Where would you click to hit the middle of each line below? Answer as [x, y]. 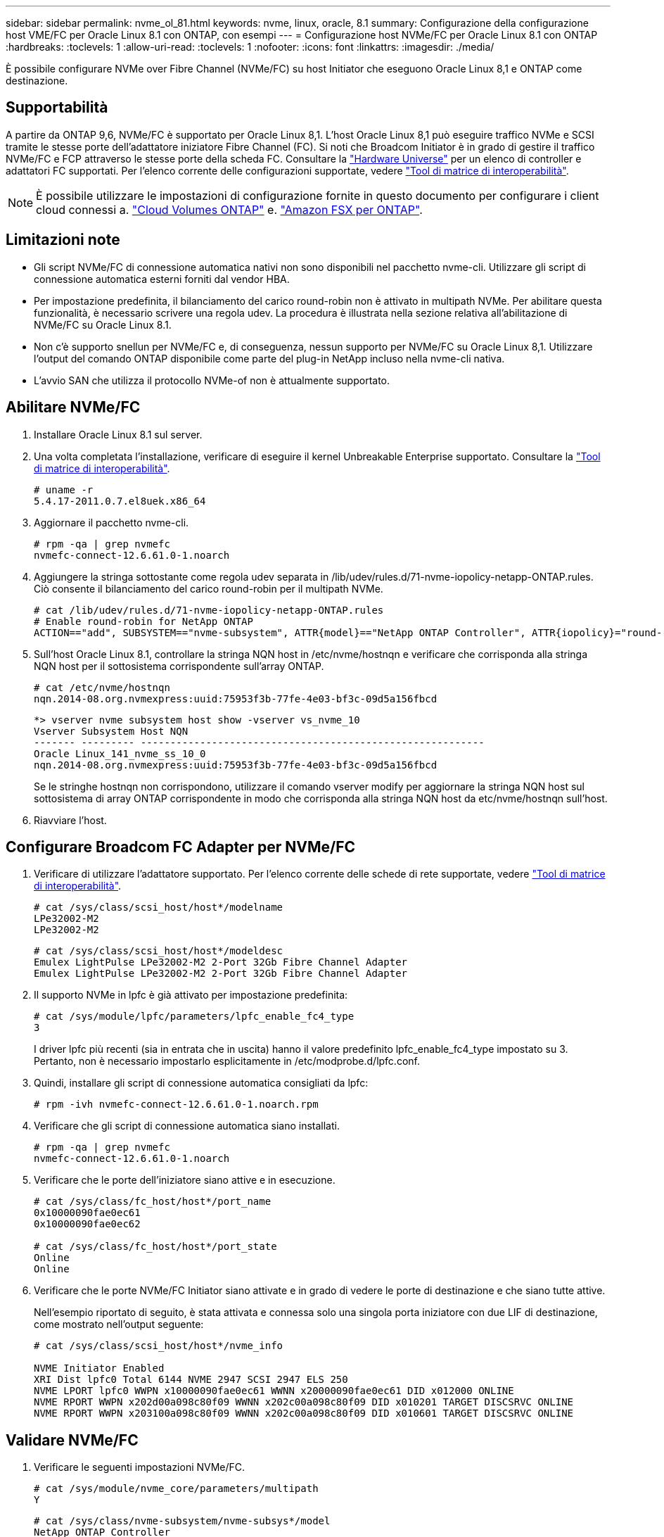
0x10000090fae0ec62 [87, 1224]
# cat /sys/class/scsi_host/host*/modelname [159, 907]
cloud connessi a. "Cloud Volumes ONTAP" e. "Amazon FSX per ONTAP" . [229, 209]
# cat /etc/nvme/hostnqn [102, 687]
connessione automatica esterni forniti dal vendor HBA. [162, 279]
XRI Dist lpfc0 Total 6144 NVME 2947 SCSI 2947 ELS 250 [191, 1380]
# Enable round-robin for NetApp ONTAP [143, 621]
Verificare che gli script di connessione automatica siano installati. [187, 1126]
